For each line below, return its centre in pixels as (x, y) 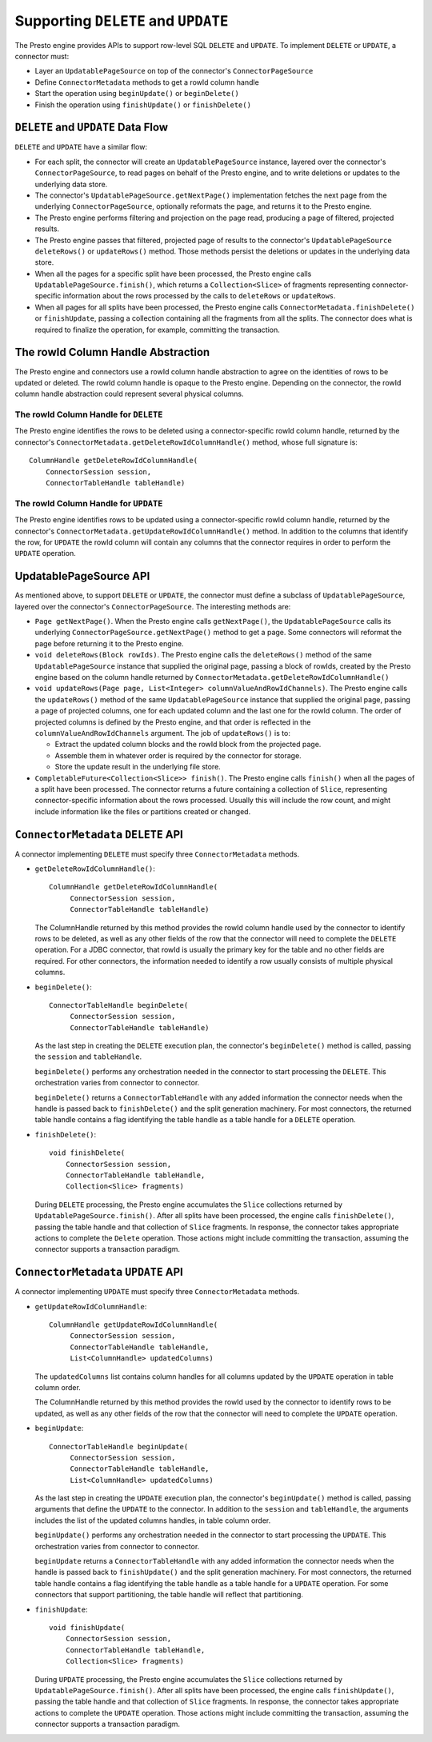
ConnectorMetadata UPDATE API (99, 1272)
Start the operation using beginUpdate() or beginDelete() (137, 94)
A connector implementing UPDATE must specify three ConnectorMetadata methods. (157, 1292)
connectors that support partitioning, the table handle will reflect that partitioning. (169, 1595)
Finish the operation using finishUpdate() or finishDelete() (143, 105)
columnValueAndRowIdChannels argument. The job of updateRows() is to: (163, 733)
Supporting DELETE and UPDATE (122, 21)
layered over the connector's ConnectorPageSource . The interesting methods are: (153, 606)
